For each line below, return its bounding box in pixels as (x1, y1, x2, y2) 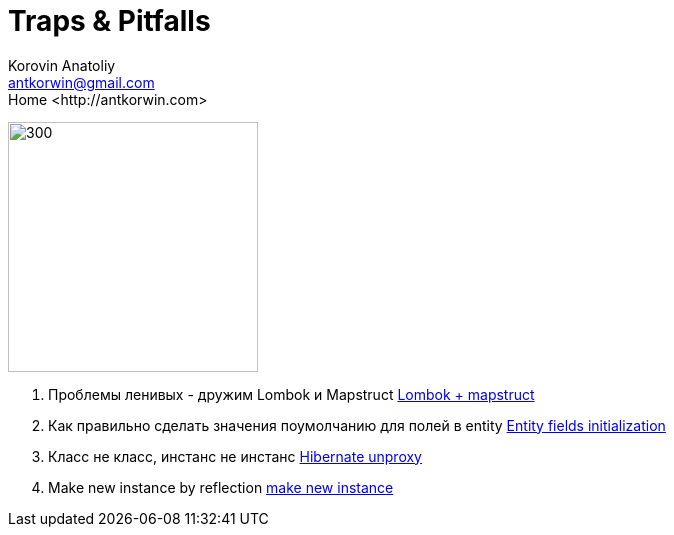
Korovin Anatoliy (8, 56, 116, 74)
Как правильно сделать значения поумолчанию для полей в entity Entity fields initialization (48, 416, 666, 434)
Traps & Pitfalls (8, 4, 211, 38)
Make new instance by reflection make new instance (48, 478, 394, 496)
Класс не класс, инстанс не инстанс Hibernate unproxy (48, 447, 422, 465)
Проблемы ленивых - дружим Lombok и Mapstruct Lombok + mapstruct (48, 385, 535, 403)
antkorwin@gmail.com (8, 73, 155, 91)
